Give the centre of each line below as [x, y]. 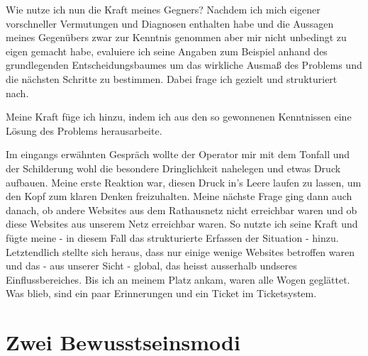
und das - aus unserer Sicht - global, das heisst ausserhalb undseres [151, 266]
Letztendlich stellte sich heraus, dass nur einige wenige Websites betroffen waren [180, 251]
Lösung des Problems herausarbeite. [84, 130]
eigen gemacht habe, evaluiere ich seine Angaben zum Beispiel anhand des [167, 51]
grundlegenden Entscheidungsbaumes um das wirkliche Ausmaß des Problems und [184, 65]
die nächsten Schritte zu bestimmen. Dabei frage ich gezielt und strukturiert [172, 78]
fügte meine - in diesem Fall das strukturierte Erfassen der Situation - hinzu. [172, 237]
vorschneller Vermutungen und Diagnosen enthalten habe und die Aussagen [170, 23]
